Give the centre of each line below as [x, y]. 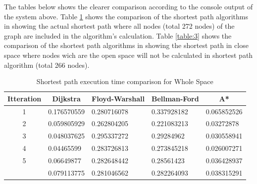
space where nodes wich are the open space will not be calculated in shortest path [128, 55]
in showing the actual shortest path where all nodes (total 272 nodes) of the [119, 26]
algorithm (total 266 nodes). [47, 65]
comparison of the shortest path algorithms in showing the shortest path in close [126, 45]
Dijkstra [66, 98]
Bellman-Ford [175, 98]
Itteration [25, 98]
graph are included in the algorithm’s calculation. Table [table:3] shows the [118, 35]
